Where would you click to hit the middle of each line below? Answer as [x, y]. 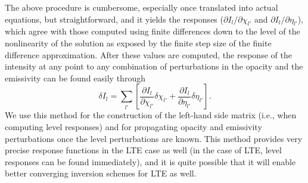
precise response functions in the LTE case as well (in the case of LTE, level [143, 150]
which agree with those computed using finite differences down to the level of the [153, 31]
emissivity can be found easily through [75, 78]
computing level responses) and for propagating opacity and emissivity [133, 126]
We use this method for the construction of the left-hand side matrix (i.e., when [151, 115]
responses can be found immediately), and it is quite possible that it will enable [150, 161]
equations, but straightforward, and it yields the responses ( [114, 19]
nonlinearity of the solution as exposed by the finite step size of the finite [138, 42]
